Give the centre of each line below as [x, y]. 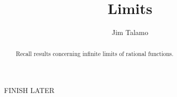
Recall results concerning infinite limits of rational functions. [94, 53]
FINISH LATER [29, 90]
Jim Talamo [130, 32]
